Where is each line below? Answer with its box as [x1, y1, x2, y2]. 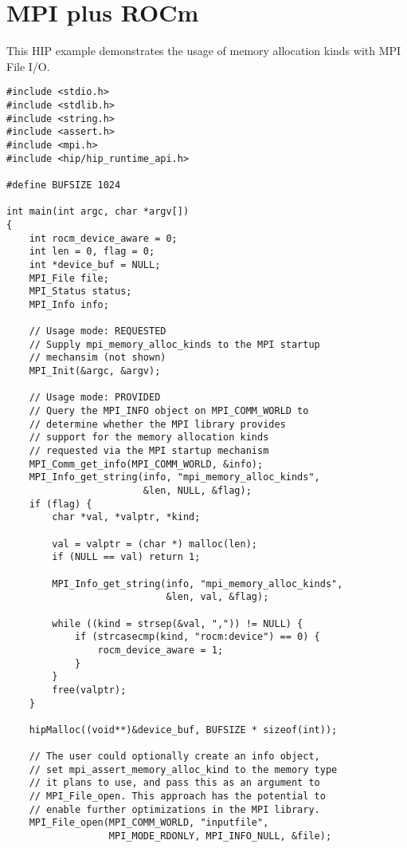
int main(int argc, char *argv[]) [6, 206, 190, 218]
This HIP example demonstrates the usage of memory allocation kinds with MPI [6, 42, 401, 59]
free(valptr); [52, 684, 127, 696]
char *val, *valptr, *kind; [52, 511, 201, 523]
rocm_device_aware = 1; [97, 644, 224, 656]
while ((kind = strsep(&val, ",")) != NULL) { [52, 617, 303, 629]
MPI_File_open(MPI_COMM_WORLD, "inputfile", [29, 817, 269, 829]
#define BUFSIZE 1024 [6, 179, 121, 191]
